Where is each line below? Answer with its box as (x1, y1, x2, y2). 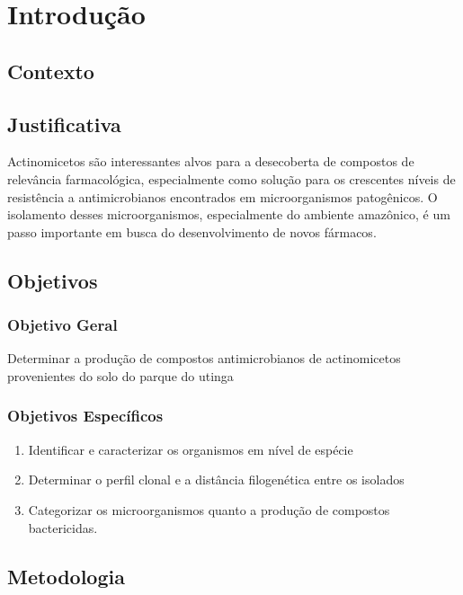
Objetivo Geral (7, 314, 118, 336)
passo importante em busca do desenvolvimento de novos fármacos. (7, 222, 377, 241)
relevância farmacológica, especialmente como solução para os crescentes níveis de (7, 169, 456, 188)
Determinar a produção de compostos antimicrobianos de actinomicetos (7, 349, 401, 368)
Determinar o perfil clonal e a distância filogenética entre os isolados (28, 470, 405, 489)
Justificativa (7, 110, 121, 138)
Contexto (7, 57, 94, 84)
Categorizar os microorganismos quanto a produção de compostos (28, 500, 390, 519)
